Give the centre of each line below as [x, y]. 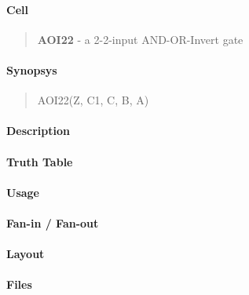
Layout [26, 254]
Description [38, 131]
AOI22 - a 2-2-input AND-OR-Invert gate [140, 39]
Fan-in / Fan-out [53, 222]
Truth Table [40, 161]
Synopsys [32, 69]
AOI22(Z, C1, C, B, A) [93, 100]
